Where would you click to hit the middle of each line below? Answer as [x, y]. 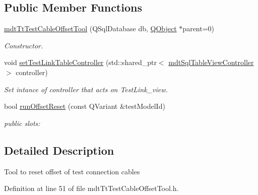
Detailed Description [59, 150]
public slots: [22, 123]
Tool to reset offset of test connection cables [72, 171]
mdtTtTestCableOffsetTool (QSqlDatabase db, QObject [90, 28]
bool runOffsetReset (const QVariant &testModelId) [85, 106]
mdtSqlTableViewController [211, 62]
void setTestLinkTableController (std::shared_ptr [80, 62]
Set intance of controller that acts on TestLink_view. [86, 89]
